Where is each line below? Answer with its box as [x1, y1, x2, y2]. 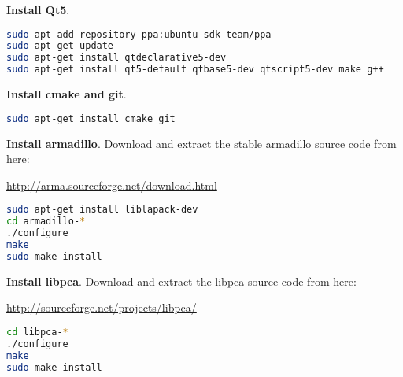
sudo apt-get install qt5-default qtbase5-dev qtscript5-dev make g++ [6, 64, 384, 76]
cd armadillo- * [6, 216, 86, 227]
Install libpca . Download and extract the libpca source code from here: [6, 272, 357, 289]
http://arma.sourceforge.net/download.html [6, 176, 217, 193]
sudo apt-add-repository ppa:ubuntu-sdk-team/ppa [6, 28, 272, 40]
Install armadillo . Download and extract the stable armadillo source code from [6, 135, 397, 151]
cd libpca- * [6, 326, 68, 338]
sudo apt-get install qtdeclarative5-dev [6, 52, 227, 64]
